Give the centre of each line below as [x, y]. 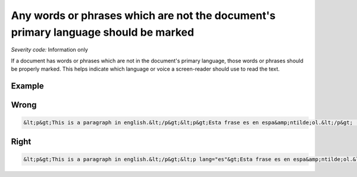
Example [27, 86]
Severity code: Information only [50, 50]
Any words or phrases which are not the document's [143, 15]
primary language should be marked [103, 32]
